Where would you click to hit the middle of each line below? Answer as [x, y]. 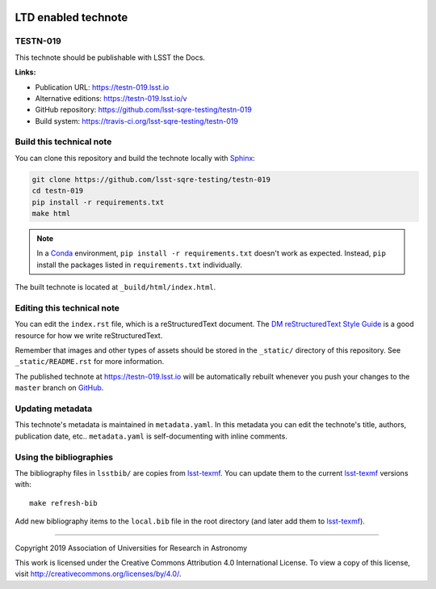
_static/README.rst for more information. [90, 362]
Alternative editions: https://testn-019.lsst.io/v [111, 98]
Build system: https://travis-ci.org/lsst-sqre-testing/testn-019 [136, 121]
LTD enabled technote [71, 17]
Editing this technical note [67, 307]
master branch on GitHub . [59, 388]
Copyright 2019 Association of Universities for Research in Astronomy [131, 548]
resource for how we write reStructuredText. [89, 335]
